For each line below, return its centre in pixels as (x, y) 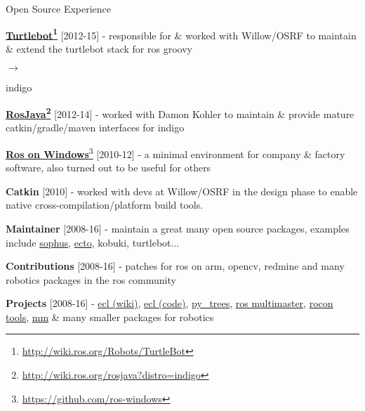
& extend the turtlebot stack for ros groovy (99, 48)
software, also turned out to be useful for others (108, 168)
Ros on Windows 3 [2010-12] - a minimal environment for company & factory (175, 152)
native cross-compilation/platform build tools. (105, 205)
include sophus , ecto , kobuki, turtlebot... (93, 242)
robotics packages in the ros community (91, 279)
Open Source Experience (59, 8)
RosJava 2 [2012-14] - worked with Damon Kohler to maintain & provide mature (180, 113)
